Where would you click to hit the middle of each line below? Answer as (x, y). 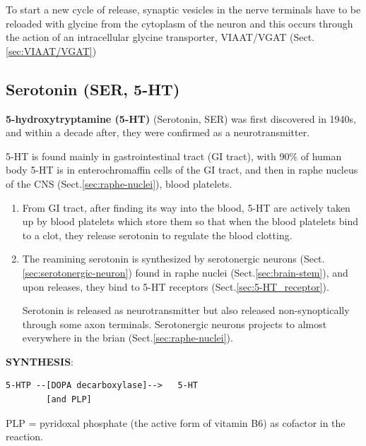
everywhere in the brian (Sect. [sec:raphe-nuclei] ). (128, 338)
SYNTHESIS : (40, 361)
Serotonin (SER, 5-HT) (93, 89)
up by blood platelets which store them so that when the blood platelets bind (190, 221)
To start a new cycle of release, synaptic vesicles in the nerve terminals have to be (183, 9)
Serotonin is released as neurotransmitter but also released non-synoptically (186, 310)
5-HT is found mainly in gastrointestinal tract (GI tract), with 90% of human (174, 156)
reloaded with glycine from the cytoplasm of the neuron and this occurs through (179, 23)
